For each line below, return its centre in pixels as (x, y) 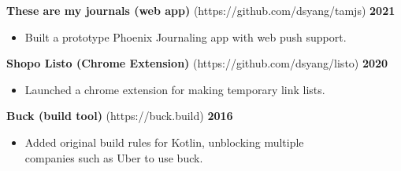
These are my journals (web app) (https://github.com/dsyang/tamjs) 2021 (201, 10)
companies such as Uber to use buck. (114, 157)
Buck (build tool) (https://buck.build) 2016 (120, 116)
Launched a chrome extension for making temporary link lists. (175, 89)
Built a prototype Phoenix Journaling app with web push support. (186, 36)
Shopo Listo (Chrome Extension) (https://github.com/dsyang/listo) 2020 (197, 63)
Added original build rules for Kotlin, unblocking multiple (164, 142)
